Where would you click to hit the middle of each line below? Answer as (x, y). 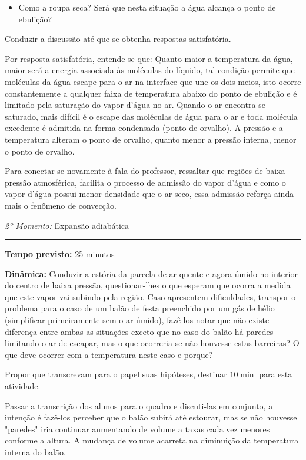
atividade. (23, 386)
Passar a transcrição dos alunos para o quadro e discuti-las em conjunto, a (139, 405)
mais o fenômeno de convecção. (61, 205)
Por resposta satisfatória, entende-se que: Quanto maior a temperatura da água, (149, 58)
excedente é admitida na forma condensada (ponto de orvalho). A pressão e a (144, 128)
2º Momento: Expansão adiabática (67, 225)
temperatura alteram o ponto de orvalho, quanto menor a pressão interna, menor (151, 139)
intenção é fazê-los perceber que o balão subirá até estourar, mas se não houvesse (151, 417)
